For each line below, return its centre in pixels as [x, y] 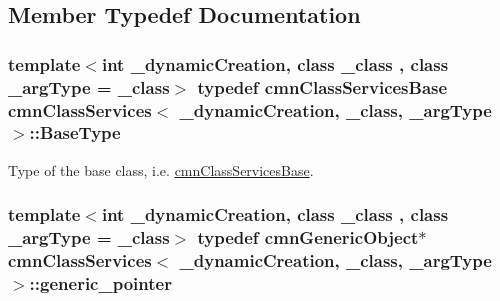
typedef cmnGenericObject [308, 237]
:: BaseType [75, 132]
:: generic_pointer [100, 283]
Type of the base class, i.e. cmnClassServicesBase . [161, 169]
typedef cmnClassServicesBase [322, 86]
